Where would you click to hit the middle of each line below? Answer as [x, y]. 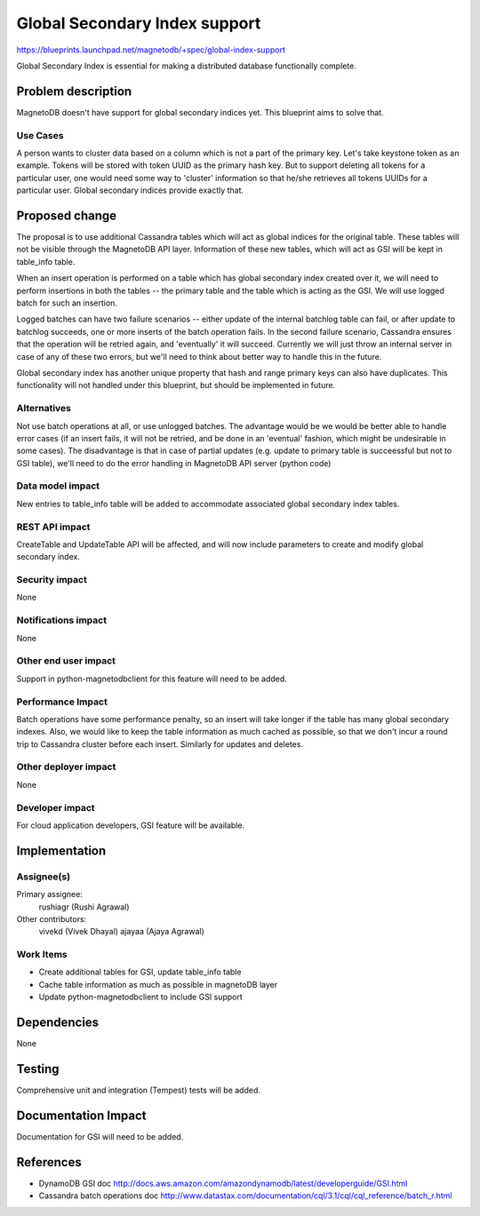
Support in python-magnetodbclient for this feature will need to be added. [152, 679]
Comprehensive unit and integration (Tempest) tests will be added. [139, 1090]
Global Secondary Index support [139, 23]
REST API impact [53, 527]
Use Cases [40, 135]
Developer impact [56, 807]
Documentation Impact [81, 1115]
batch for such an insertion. [67, 303]
